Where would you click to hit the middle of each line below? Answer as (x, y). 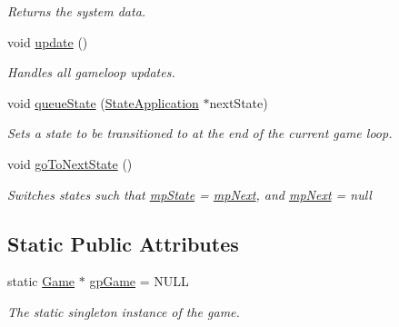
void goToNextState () (70, 163)
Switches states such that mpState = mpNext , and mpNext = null (190, 194)
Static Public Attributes (123, 243)
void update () (48, 41)
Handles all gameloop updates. (91, 72)
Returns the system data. (77, 11)
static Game (41, 281)
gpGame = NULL (139, 281)
